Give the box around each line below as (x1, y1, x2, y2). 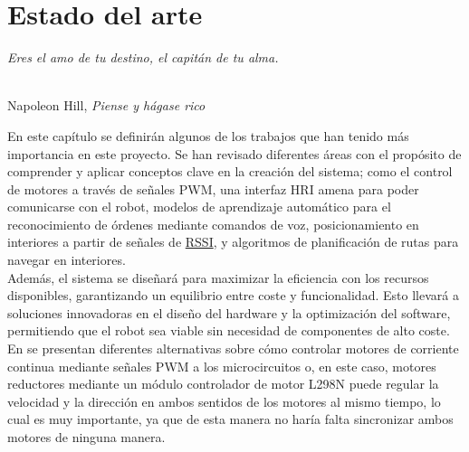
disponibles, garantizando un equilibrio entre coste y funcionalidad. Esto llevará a (7, 286, 459, 305)
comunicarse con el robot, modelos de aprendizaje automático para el (7, 197, 391, 216)
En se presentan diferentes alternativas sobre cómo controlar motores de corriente (7, 339, 459, 358)
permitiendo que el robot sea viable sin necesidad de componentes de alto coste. (7, 321, 450, 340)
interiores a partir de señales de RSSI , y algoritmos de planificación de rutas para (7, 232, 459, 251)
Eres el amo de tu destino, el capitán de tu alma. (7, 48, 279, 67)
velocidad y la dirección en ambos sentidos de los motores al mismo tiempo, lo (7, 391, 441, 410)
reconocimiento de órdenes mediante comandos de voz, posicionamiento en (7, 214, 419, 233)
